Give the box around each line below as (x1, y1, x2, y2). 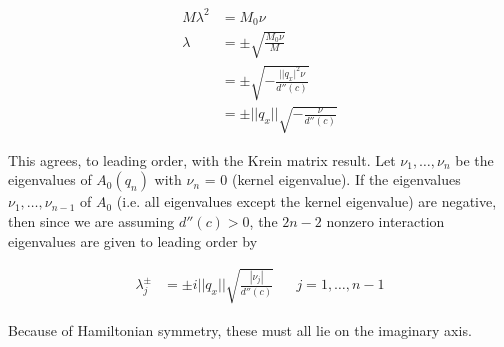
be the (455, 149, 494, 170)
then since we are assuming (8, 210, 175, 231)
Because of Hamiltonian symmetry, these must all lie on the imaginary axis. (8, 319, 472, 340)
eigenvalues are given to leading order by (8, 230, 258, 251)
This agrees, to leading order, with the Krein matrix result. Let (8, 149, 396, 170)
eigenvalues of (8, 169, 92, 190)
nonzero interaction (326, 210, 445, 231)
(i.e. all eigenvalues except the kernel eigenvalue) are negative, (116, 191, 497, 212)
